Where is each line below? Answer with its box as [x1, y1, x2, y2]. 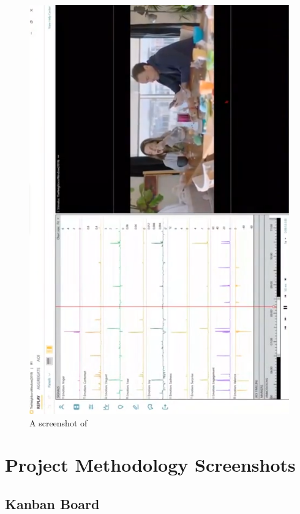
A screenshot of [29, 416, 88, 429]
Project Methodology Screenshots [5, 452, 296, 477]
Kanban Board [5, 494, 100, 513]
